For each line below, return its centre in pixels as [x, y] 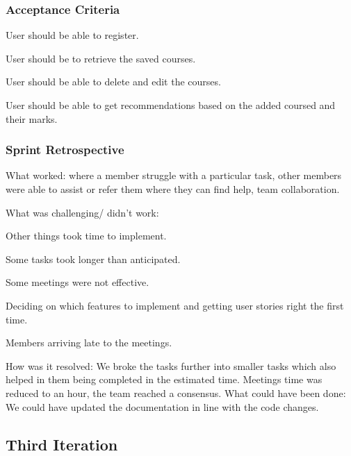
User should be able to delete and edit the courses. [113, 82]
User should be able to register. [72, 35]
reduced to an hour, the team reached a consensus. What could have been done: [176, 392]
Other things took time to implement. [86, 236]
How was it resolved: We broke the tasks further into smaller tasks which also [171, 365]
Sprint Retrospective [65, 150]
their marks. [32, 118]
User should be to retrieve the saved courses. [101, 58]
